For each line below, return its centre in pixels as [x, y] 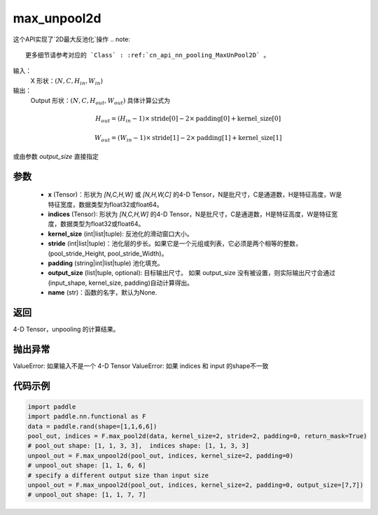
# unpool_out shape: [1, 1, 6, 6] [87, 466]
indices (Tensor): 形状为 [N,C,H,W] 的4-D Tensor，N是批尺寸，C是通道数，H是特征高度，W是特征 [190, 214]
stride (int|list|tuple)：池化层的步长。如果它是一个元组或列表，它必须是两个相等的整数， [175, 244]
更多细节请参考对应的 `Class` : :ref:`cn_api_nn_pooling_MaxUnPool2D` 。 [148, 55]
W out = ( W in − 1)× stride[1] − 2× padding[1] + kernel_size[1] [188, 139]
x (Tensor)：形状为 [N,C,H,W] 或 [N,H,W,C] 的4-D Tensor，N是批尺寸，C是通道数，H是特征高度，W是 [195, 195]
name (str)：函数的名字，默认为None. [103, 292]
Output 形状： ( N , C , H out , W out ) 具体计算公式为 [100, 101]
